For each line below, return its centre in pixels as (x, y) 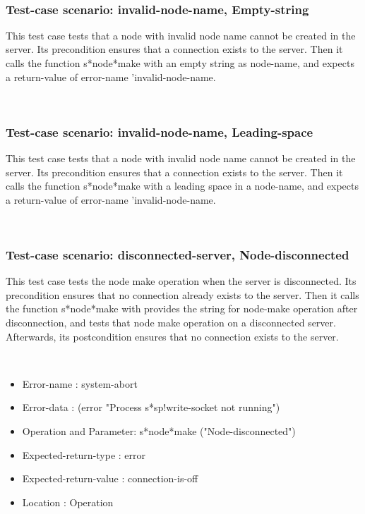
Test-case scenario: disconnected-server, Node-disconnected (178, 254)
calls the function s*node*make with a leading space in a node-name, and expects (182, 186)
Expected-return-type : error (84, 454)
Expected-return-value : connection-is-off (110, 478)
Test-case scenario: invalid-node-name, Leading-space (160, 131)
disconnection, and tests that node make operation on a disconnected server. (171, 322)
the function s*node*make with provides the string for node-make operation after (182, 308)
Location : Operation (68, 502)
